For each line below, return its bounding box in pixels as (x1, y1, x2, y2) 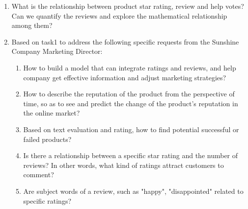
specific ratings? (23, 195, 72, 206)
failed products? (23, 134, 72, 144)
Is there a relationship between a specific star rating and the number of (23, 150, 238, 161)
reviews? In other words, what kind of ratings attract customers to (23, 160, 224, 170)
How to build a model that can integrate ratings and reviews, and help (23, 62, 236, 72)
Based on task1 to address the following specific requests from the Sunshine (11, 36, 239, 46)
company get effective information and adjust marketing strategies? (23, 72, 226, 82)
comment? (23, 169, 54, 180)
